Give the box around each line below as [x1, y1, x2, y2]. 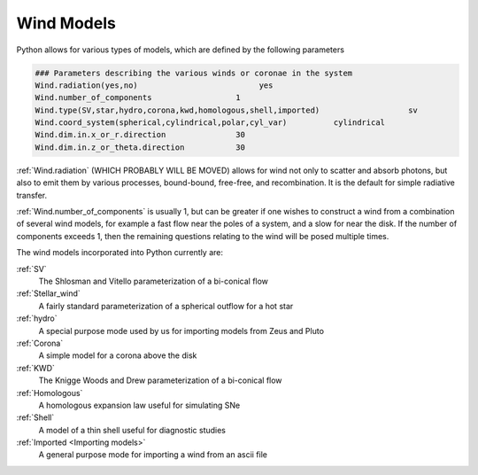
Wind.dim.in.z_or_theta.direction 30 [35, 142, 245, 152]
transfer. [16, 190, 48, 200]
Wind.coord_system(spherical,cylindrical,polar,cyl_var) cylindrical [35, 118, 385, 128]
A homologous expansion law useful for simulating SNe [38, 400, 241, 410]
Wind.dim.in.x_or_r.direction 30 [35, 129, 245, 140]
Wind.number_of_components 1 [35, 93, 241, 103]
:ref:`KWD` [16, 362, 55, 373]
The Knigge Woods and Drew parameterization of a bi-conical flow [38, 375, 282, 385]
